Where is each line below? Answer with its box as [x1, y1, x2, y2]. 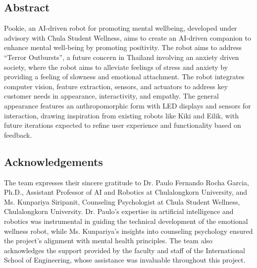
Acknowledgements [4, 154, 103, 169]
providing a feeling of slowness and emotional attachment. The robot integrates [4, 71, 245, 82]
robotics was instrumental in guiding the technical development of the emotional [4, 215, 248, 226]
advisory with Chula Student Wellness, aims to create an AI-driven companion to [4, 32, 251, 43]
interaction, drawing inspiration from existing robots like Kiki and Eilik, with [4, 110, 239, 120]
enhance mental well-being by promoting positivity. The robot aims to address [4, 42, 242, 53]
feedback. [4, 129, 32, 140]
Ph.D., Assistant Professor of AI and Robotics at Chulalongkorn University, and [4, 187, 248, 197]
